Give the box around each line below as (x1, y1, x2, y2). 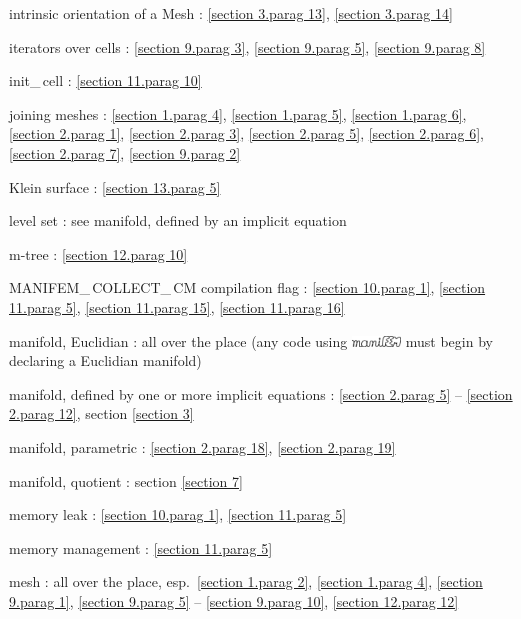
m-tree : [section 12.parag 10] (9, 243, 188, 264)
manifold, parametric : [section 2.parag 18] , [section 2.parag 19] (9, 436, 396, 457)
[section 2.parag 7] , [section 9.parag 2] (9, 142, 241, 163)
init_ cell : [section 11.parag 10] (9, 70, 202, 91)
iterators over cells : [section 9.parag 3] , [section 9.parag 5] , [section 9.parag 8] (9, 36, 486, 57)
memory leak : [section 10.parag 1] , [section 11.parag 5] (9, 504, 347, 525)
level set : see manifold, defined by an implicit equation (9, 210, 347, 231)
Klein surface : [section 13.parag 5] (9, 176, 221, 197)
